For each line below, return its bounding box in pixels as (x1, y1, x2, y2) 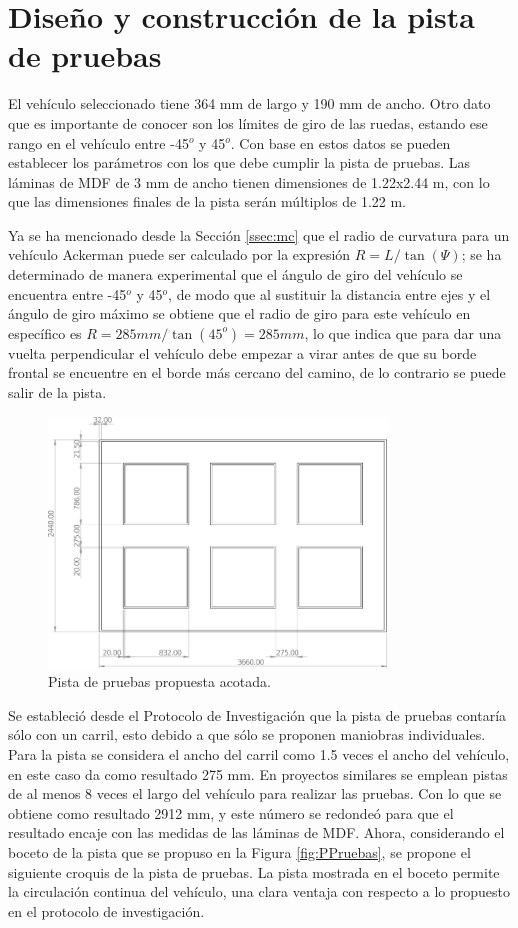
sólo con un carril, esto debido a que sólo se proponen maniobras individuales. (8, 724, 486, 745)
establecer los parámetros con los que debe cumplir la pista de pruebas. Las (8, 152, 471, 173)
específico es (8, 322, 82, 343)
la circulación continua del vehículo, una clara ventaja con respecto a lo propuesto (8, 881, 510, 902)
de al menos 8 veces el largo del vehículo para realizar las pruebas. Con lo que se (8, 783, 502, 804)
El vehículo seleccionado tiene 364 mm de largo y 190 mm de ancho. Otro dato (8, 93, 491, 114)
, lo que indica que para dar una (304, 322, 502, 343)
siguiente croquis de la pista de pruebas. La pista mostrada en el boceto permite (8, 861, 500, 882)
